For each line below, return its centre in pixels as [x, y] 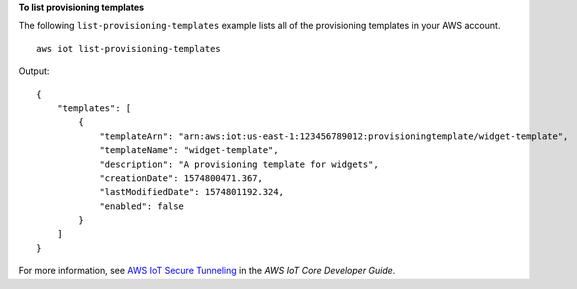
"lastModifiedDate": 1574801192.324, [192, 192]
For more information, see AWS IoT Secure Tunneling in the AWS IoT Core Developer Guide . [207, 271]
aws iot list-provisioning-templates [129, 48]
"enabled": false [142, 206]
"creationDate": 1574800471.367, [181, 178]
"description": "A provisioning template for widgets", [239, 164]
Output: [34, 71]
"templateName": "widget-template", [189, 150]
